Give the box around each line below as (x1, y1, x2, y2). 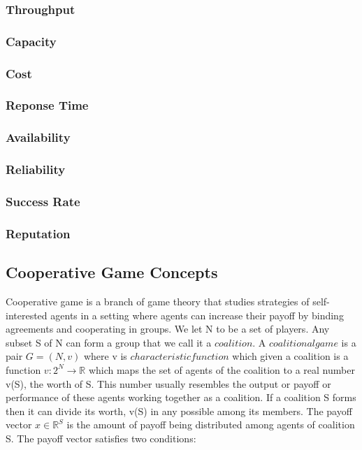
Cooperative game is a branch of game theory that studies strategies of (6, 293, 310, 308)
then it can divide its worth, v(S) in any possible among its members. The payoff (6, 403, 352, 418)
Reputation (6, 224, 71, 242)
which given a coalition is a (232, 349, 349, 363)
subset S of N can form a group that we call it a (6, 335, 212, 349)
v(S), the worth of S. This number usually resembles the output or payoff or (6, 376, 331, 391)
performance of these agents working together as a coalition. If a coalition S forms (6, 390, 356, 405)
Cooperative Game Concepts (6, 261, 218, 283)
